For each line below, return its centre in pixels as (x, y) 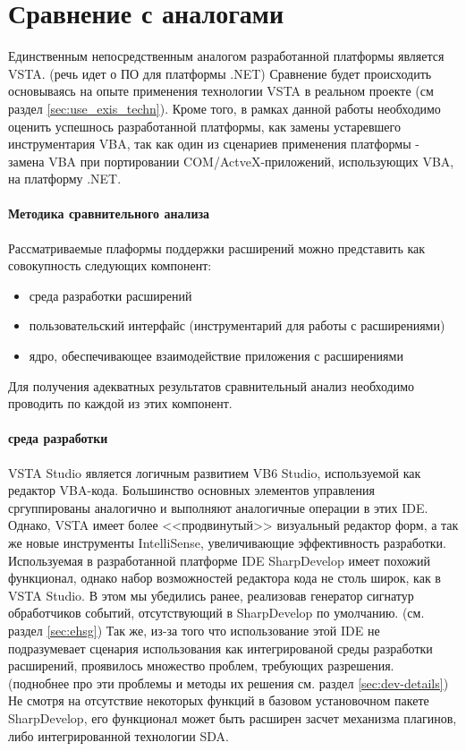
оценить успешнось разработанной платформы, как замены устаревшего (204, 126)
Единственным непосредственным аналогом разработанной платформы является (226, 56)
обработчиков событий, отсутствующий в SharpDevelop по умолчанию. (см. (216, 613)
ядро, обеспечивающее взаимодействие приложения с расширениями (216, 356)
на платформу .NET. (65, 179)
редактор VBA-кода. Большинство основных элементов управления (191, 490)
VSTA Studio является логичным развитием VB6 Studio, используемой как (215, 472)
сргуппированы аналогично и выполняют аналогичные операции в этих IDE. (218, 507)
